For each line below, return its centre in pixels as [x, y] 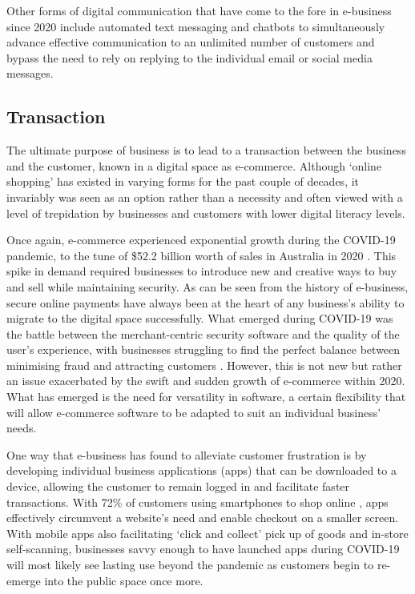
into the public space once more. [124, 580]
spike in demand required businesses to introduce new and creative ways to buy [202, 271]
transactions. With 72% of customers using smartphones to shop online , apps [197, 502]
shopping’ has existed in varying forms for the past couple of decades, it [183, 181]
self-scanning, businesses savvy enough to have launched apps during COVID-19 [203, 549]
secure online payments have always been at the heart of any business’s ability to [205, 302]
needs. [22, 428]
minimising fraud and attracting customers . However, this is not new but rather [204, 365]
